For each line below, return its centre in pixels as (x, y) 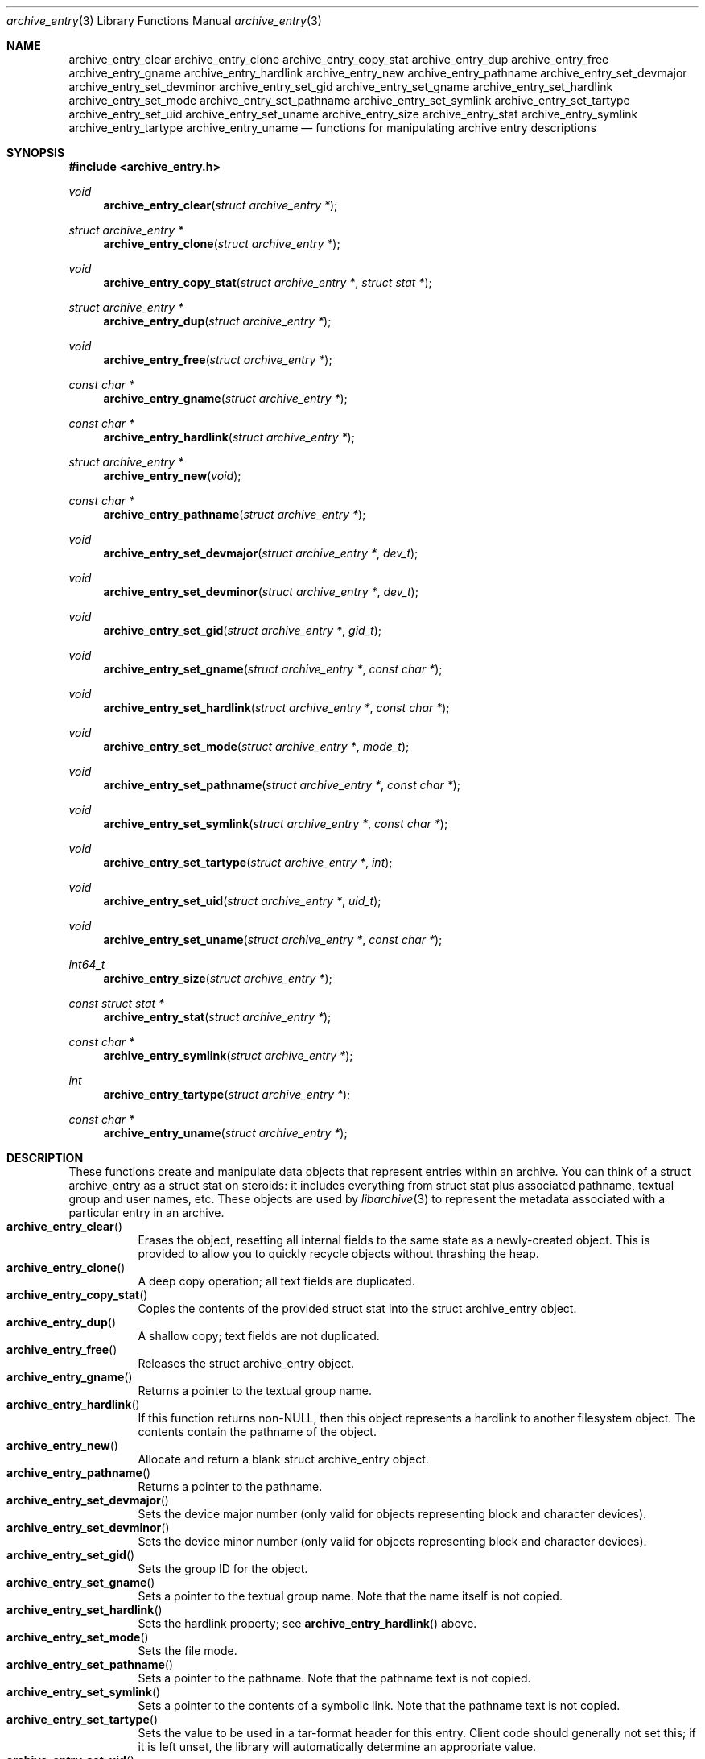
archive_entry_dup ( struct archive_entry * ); (217, 321)
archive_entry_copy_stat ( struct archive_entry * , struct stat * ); (268, 282)
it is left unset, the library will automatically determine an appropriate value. (337, 1747)
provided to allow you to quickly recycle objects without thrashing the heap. (338, 1254)
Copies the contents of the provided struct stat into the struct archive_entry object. (357, 1308)
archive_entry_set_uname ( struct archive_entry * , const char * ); (273, 940)
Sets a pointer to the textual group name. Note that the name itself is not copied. (350, 1596)
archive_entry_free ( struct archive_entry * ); (218, 360)
